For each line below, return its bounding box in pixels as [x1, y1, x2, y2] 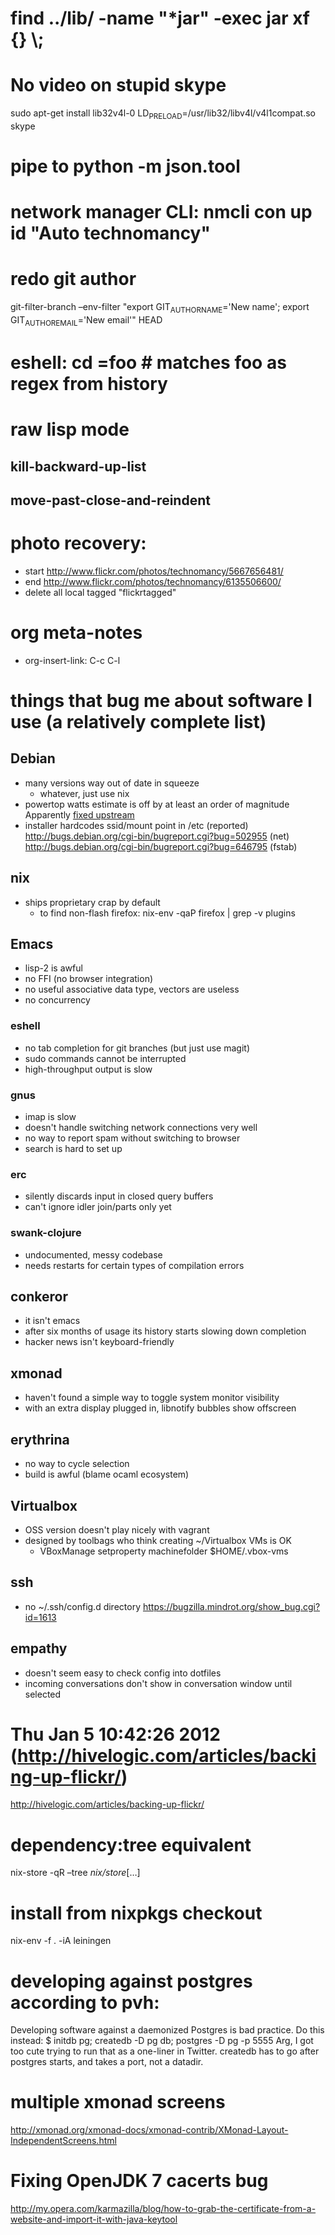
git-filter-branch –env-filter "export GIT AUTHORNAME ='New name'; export [10, 301, 310, 316]
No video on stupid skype [10, 74, 227, 97]
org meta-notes [10, 622, 143, 644]
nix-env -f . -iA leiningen [10, 1935, 112, 1947]
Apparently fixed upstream [24, 808, 135, 821]
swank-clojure [10, 1226, 82, 1240]
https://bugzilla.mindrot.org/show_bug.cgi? [142, 1600, 321, 1612]
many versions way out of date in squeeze [24, 777, 200, 789]
